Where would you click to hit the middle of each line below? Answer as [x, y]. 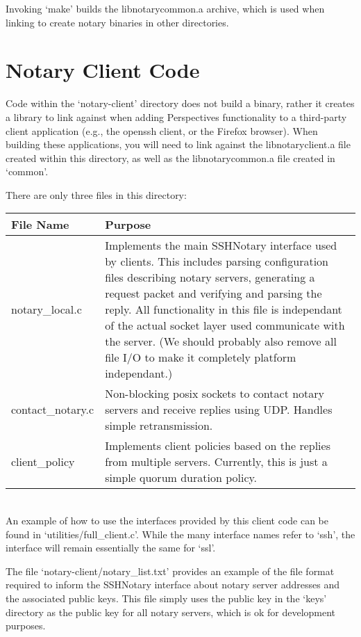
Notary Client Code [103, 70]
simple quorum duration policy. [181, 478]
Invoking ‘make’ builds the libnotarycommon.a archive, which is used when [165, 8]
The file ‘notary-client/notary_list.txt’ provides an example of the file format [170, 571]
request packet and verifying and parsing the [213, 293]
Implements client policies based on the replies [218, 446]
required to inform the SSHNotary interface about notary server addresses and [173, 584]
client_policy [43, 462]
